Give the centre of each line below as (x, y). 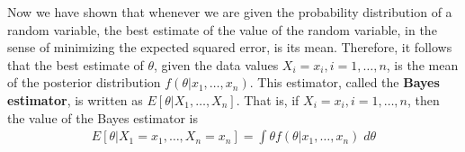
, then (424, 99)
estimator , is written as (75, 99)
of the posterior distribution (84, 82)
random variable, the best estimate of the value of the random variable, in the (222, 29)
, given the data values (216, 64)
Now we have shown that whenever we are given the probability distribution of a (230, 12)
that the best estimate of (76, 64)
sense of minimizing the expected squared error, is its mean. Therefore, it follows (230, 47)
